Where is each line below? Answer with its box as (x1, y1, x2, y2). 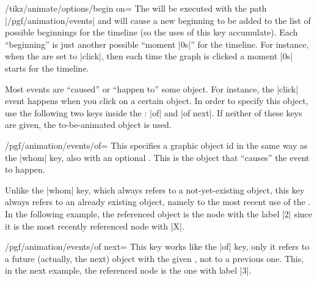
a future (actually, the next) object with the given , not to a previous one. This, (5, 252, 304, 264)
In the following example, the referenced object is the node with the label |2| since (5, 207, 313, 220)
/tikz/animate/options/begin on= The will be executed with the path (5, 2, 267, 14)
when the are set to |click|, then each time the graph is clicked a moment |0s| (5, 50, 293, 62)
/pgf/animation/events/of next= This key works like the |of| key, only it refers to (5, 240, 310, 253)
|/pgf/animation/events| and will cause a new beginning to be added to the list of (5, 13, 311, 26)
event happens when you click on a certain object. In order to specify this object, (5, 94, 308, 107)
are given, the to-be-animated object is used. (5, 118, 172, 131)
